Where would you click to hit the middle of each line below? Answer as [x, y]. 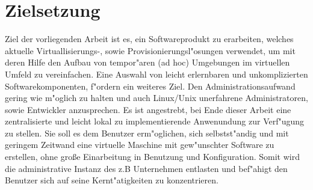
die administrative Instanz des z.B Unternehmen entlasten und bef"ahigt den [146, 168]
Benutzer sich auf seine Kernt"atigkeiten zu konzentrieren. [112, 180]
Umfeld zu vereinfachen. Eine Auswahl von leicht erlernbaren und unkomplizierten [156, 74]
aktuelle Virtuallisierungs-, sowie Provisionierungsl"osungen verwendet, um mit [150, 50]
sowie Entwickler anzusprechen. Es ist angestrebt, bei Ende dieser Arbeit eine [148, 109]
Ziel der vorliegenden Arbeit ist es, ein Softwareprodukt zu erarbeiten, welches [149, 39]
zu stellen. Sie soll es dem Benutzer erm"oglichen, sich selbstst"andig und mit [147, 133]
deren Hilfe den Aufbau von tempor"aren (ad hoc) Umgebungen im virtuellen [147, 62]
